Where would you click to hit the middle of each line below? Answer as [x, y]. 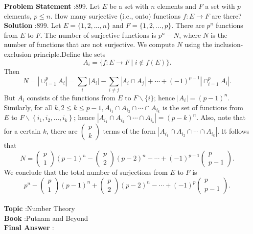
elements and [177, 6]
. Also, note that [221, 117]
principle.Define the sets [69, 54]
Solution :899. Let [33, 25]
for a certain [23, 131]
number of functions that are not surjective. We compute [89, 44]
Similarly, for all [28, 107]
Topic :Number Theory [40, 208]
